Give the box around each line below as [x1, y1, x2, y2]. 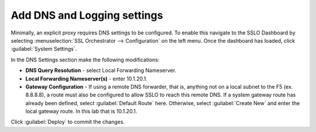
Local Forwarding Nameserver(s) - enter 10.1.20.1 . [25, 75, 147, 82]
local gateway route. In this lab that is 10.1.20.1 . [25, 108, 138, 115]
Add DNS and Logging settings [11, 9, 163, 22]
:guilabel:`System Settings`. [11, 46, 77, 53]
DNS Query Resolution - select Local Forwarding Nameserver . [25, 67, 177, 74]
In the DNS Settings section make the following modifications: [11, 56, 160, 63]
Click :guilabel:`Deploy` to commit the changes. [11, 119, 125, 126]
